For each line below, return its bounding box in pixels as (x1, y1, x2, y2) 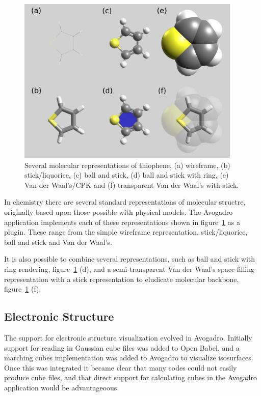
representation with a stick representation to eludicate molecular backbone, (4, 273, 239, 284)
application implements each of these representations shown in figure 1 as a (4, 216, 240, 227)
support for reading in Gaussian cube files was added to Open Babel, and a (4, 342, 240, 353)
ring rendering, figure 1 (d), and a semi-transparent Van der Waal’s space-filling (4, 264, 255, 274)
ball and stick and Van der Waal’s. (4, 236, 112, 247)
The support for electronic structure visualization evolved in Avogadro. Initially (4, 332, 252, 343)
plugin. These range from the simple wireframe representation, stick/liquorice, (4, 227, 248, 237)
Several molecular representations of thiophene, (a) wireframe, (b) (24, 159, 230, 170)
